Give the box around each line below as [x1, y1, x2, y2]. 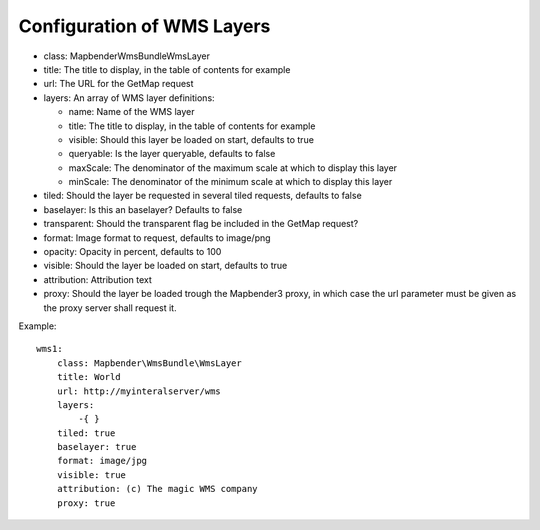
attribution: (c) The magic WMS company [56, 483, 259, 495]
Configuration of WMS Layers [18, 15, 271, 37]
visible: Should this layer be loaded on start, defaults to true [68, 133, 315, 145]
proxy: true [56, 497, 116, 509]
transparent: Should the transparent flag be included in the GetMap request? [43, 218, 359, 230]
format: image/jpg [56, 455, 148, 467]
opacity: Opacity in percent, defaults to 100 [43, 246, 222, 258]
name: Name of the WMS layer [68, 106, 195, 118]
